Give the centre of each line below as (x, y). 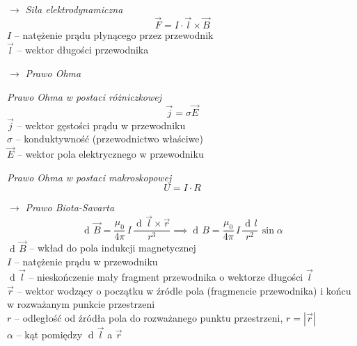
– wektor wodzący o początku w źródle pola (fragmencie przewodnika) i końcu (184, 290)
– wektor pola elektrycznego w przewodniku (111, 154)
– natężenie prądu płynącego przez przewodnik (114, 34)
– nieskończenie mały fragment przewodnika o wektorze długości (166, 276)
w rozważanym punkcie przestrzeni (81, 304)
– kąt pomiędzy (49, 334)
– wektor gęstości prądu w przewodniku (101, 125)
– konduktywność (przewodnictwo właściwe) (109, 139)
